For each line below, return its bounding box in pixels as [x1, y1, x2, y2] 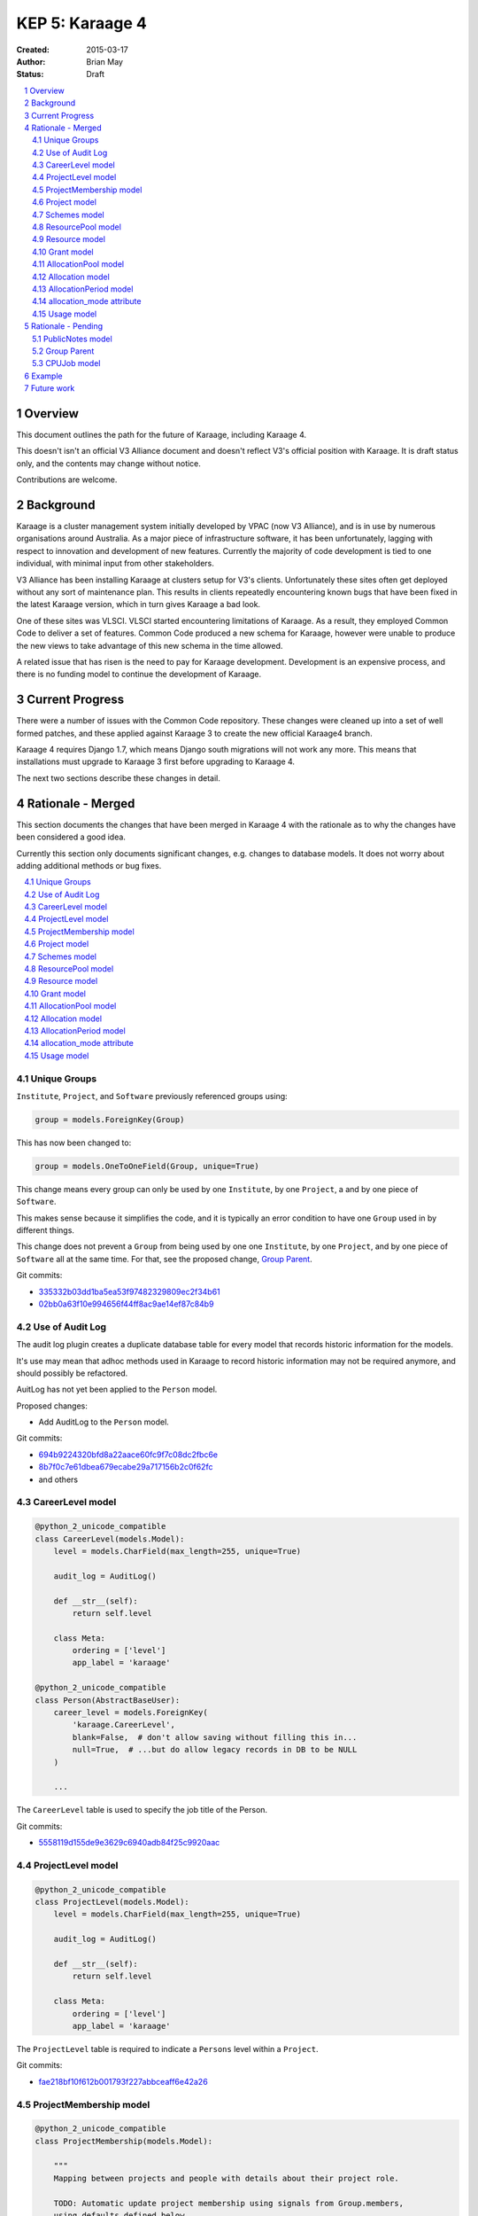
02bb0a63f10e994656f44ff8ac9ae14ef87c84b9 [38, 1299, 214, 1309]
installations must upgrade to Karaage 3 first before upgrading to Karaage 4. [16, 756, 296, 767]
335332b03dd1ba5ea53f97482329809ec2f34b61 [38, 1286, 220, 1297]
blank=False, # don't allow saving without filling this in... [72, 1732, 358, 1742]
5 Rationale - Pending [24, 321, 104, 332]
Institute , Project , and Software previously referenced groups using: [16, 1090, 288, 1101]
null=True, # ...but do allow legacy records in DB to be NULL [72, 1744, 358, 1755]
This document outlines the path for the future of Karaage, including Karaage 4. [16, 430, 307, 440]
